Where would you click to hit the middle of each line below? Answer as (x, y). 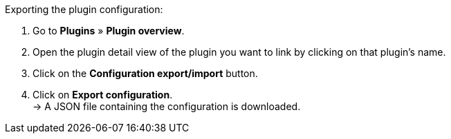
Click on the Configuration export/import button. (145, 73)
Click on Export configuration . (103, 95)
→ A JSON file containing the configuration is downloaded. (167, 106)
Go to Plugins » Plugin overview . (109, 31)
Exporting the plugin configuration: (84, 9)
